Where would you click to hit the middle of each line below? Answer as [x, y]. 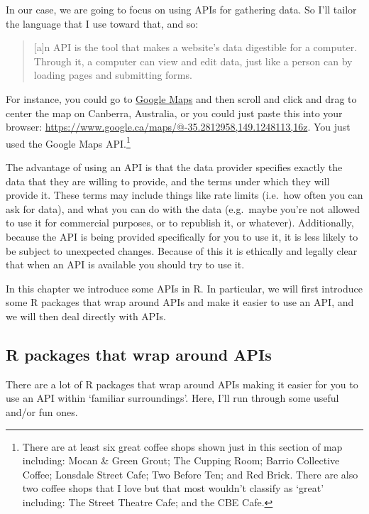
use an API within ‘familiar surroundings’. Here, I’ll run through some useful [172, 398]
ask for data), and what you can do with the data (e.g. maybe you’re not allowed [183, 208]
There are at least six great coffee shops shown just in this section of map [182, 446]
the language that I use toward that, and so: [102, 23]
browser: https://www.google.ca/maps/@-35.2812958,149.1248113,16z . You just [178, 127]
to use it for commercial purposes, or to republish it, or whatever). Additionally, [180, 223]
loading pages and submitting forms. [113, 75]
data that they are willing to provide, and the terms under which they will [168, 181]
